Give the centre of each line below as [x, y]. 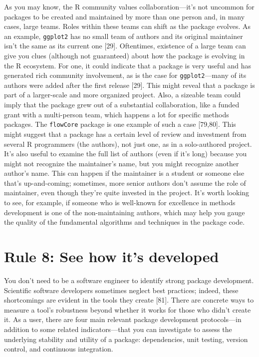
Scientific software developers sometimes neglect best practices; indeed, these [121, 290]
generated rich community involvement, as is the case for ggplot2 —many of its [125, 75]
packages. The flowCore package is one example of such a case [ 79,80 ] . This [120, 124]
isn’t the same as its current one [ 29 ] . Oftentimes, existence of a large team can [125, 46]
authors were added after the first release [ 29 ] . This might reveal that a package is [129, 85]
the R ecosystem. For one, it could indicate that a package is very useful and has [128, 65]
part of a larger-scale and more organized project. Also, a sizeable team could [123, 95]
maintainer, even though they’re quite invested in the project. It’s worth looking [127, 192]
